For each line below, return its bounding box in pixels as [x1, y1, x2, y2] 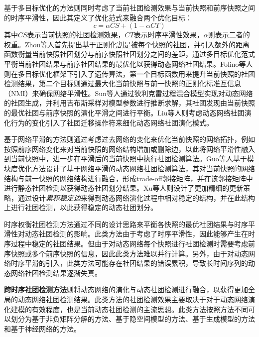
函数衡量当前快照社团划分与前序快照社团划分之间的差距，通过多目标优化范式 [4, 49, 255, 59]
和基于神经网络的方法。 [4, 323, 81, 334]
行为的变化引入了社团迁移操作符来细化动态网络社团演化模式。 [10, 117, 213, 127]
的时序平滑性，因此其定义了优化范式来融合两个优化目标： [4, 12, 192, 22]
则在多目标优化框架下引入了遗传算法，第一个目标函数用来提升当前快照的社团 [4, 68, 255, 79]
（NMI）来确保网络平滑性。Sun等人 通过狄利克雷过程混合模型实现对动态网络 [4, 88, 253, 98]
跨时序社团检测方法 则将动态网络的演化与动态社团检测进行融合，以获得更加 [4, 284, 248, 295]
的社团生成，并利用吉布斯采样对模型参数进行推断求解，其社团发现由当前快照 [4, 98, 255, 108]
